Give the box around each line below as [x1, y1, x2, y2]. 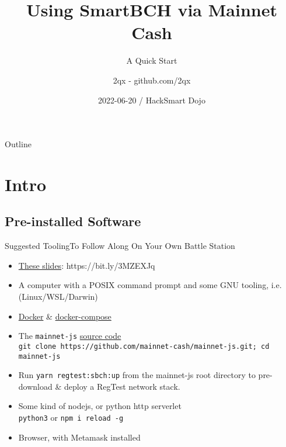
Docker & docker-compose [18, 310, 111, 322]
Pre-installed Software [5, 212, 141, 230]
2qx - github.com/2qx [113, 74, 191, 86]
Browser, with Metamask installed [18, 431, 141, 443]
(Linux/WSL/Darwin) [18, 290, 98, 303]
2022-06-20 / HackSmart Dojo [98, 93, 205, 106]
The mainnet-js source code [18, 330, 121, 342]
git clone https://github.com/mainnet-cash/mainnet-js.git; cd [18, 342, 270, 351]
